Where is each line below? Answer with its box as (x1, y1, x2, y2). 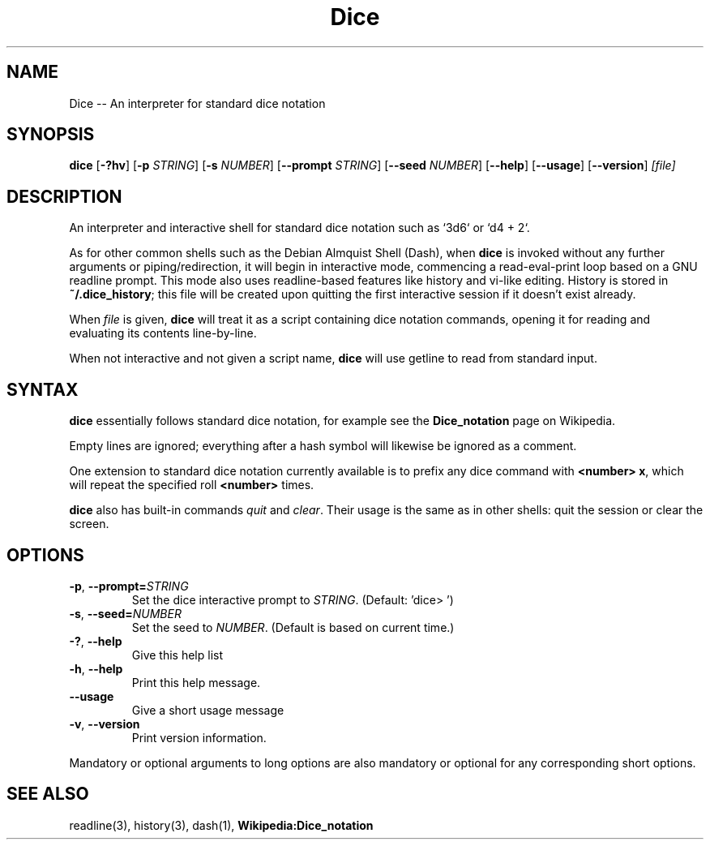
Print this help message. (131, 675, 261, 689)
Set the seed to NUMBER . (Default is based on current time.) (131, 620, 455, 634)
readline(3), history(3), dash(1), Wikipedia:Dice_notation (69, 818, 374, 832)
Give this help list (131, 647, 223, 662)
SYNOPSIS (6, 124, 95, 145)
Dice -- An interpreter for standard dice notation (69, 96, 326, 110)
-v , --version (69, 716, 140, 731)
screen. (69, 517, 109, 531)
